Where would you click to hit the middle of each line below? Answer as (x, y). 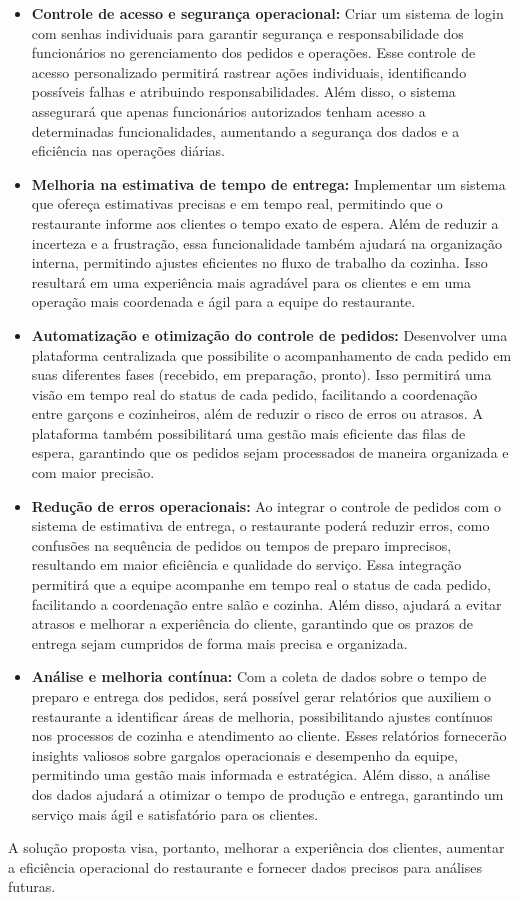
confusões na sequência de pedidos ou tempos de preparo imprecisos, (241, 544)
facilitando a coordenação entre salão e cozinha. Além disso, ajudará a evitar (266, 603)
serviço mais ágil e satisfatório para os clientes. (175, 813)
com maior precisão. (93, 472)
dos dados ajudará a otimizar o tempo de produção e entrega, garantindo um (267, 793)
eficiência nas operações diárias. (128, 150)
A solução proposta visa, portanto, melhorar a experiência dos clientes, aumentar (256, 847)
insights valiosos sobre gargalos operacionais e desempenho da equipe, (244, 754)
